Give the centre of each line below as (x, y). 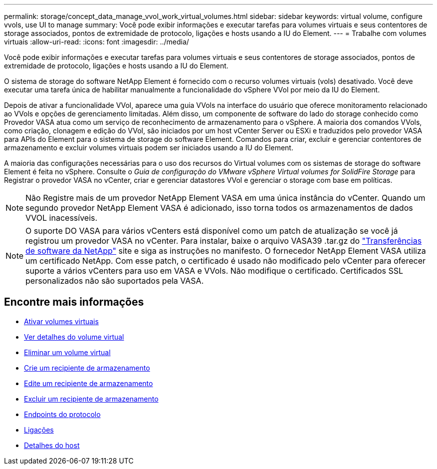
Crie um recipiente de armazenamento (87, 368)
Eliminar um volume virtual (67, 352)
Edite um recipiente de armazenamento (89, 383)
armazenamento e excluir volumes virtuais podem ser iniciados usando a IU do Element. (149, 148)
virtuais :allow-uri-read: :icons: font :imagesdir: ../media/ (97, 42)
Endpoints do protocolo (62, 414)
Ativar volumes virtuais (61, 321)
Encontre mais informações (74, 302)
